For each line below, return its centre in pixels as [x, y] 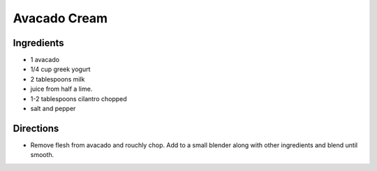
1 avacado [45, 60]
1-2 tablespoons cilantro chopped [79, 98]
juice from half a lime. [61, 89]
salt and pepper [53, 109]
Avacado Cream [60, 18]
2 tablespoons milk [58, 79]
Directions [36, 128]
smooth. [42, 155]
